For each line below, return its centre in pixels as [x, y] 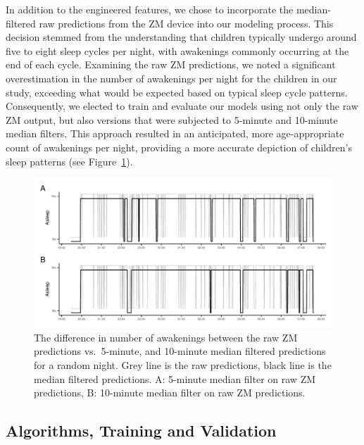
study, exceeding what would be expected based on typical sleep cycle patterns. [177, 92]
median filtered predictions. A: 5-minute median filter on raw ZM [175, 378]
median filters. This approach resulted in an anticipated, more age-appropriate [175, 133]
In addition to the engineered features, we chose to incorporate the [150, 9]
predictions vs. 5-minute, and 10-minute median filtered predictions [180, 351]
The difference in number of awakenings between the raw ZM [166, 337]
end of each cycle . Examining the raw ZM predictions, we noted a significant [171, 64]
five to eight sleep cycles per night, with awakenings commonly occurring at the [177, 50]
